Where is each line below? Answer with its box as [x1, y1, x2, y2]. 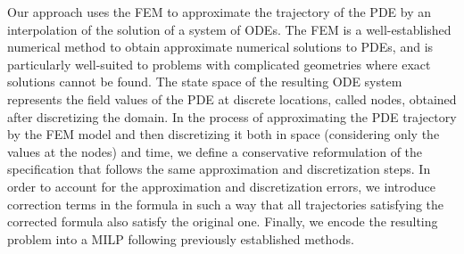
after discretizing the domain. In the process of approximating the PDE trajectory [7, 107, 457, 126]
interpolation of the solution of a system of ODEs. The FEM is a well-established [7, 20, 452, 38]
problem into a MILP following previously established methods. [7, 229, 354, 248]
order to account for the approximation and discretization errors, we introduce [7, 176, 436, 195]
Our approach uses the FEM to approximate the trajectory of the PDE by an [7, 3, 432, 20]
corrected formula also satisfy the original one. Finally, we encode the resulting [7, 212, 438, 231]
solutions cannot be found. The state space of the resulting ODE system [7, 72, 402, 91]
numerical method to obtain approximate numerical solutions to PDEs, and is [7, 37, 434, 56]
